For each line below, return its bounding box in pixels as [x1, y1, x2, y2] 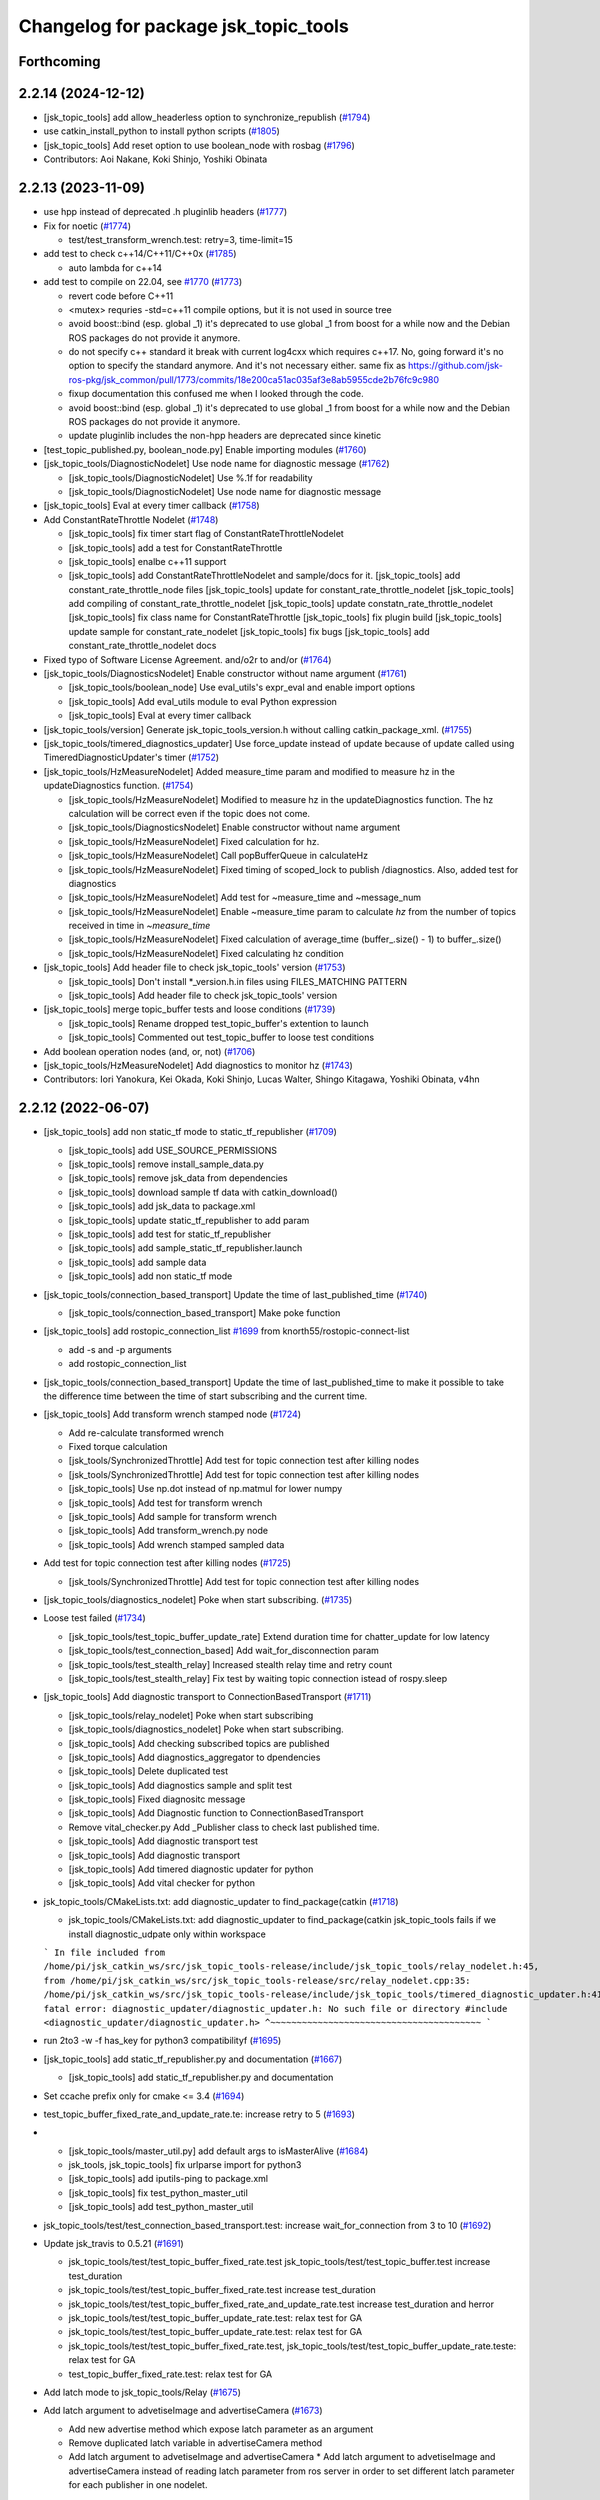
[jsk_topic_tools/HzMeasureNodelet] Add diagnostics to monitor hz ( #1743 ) [43, 1059, 354, 1071]
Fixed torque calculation [68, 1441, 169, 1453]
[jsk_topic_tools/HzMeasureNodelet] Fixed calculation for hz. [68, 835, 320, 847]
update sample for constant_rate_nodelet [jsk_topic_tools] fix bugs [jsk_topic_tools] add [68, 625, 430, 637]
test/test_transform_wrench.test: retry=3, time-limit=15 [68, 233, 294, 245]
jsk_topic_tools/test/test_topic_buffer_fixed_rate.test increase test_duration [68, 2284, 377, 2296]
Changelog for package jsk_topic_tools [18, 15, 349, 37]
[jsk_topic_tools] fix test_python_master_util [68, 2186, 249, 2199]
